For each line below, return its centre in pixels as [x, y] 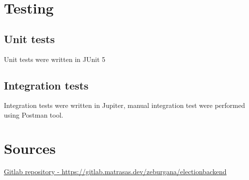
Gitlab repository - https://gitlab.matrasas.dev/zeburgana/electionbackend [115, 171]
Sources [30, 148]
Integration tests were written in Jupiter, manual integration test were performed [124, 105]
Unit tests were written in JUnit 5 [55, 59]
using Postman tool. [34, 114]
